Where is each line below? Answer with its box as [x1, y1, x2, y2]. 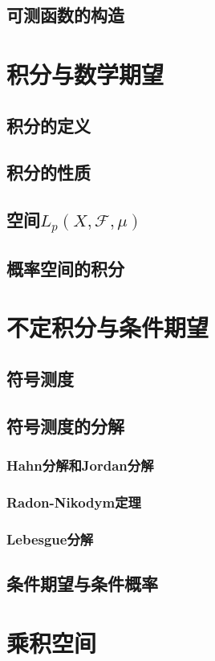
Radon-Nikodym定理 [6, 492, 141, 512]
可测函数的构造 [6, 2, 124, 27]
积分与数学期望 [6, 57, 164, 90]
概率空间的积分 [6, 255, 124, 280]
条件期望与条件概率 [6, 570, 158, 595]
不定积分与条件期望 [6, 311, 209, 344]
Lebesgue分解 [6, 528, 94, 549]
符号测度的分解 [6, 413, 124, 438]
